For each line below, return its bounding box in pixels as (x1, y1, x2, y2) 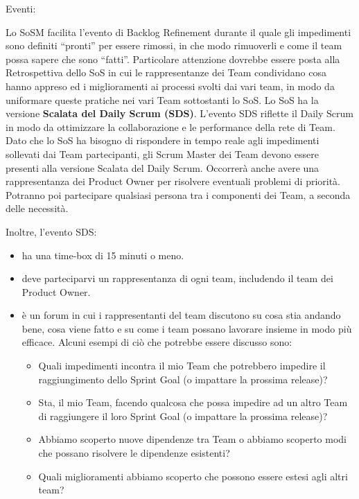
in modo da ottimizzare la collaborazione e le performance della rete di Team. (6, 119, 335, 134)
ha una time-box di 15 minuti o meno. (21, 247, 184, 262)
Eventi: (6, 1, 36, 15)
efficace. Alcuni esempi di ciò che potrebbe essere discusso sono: (21, 335, 292, 349)
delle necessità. (6, 201, 69, 216)
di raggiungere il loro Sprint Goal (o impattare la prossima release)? (38, 408, 328, 423)
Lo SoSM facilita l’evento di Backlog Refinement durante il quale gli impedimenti (6, 24, 351, 39)
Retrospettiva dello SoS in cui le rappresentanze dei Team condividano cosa (6, 65, 326, 80)
